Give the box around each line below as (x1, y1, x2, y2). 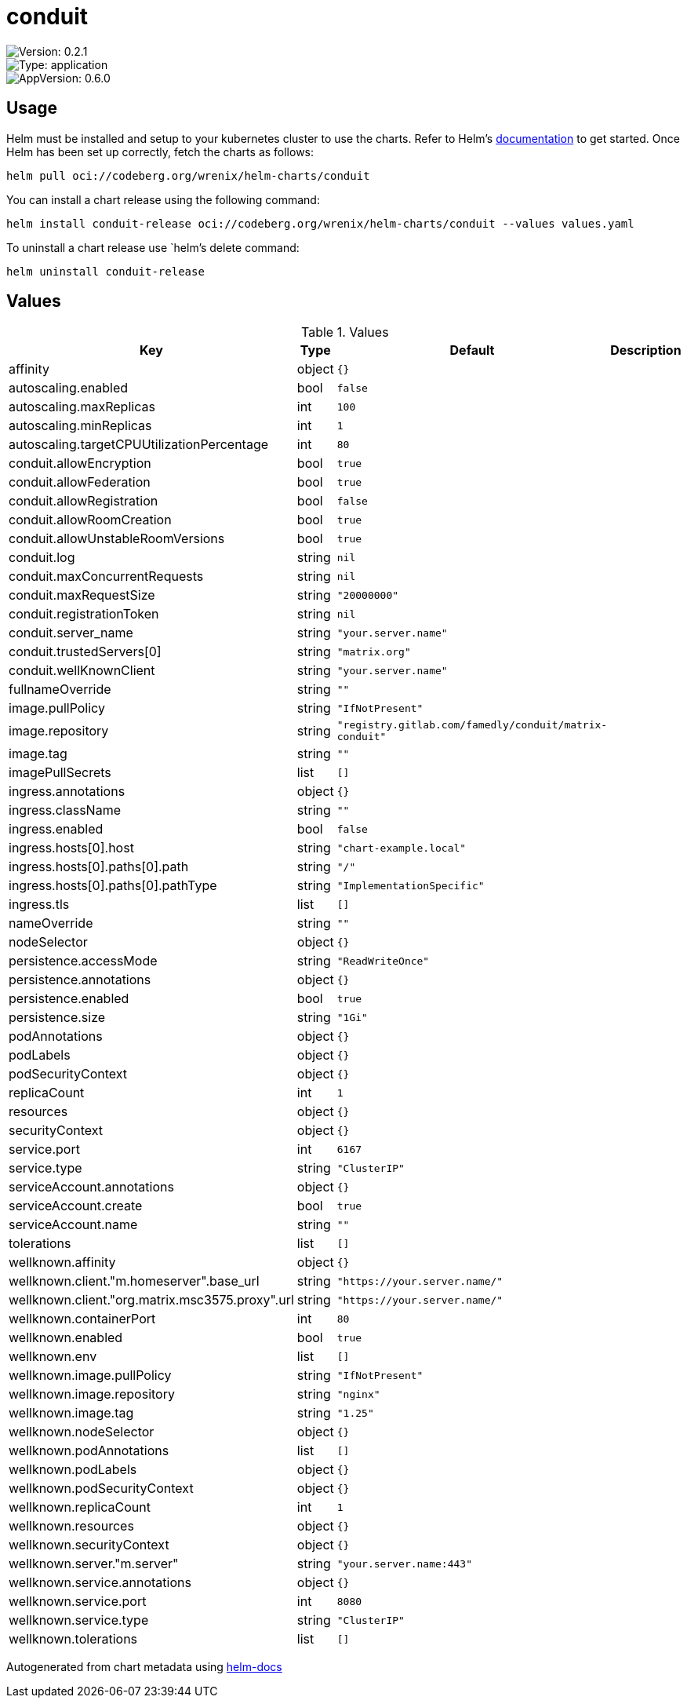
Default (449, 342, 495, 359)
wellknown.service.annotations (9, 1574, 191, 1591)
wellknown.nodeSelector (9, 1424, 154, 1440)
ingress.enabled (9, 821, 104, 837)
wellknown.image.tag (9, 1405, 134, 1421)
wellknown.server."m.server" (9, 1556, 179, 1572)
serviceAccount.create (9, 1198, 143, 1214)
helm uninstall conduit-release (6, 265, 205, 278)
